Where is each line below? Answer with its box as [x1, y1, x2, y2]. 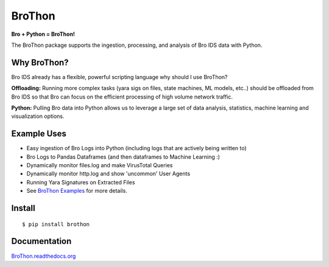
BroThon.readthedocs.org [11, 252, 76, 260]
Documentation [11, 236, 72, 246]
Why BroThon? [11, 57, 69, 68]
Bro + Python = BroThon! [11, 30, 76, 38]
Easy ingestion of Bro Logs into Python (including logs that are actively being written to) [26, 145, 247, 152]
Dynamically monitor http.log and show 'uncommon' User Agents [26, 170, 191, 178]
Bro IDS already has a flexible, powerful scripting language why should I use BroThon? [11, 73, 228, 80]
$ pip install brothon [22, 221, 90, 227]
